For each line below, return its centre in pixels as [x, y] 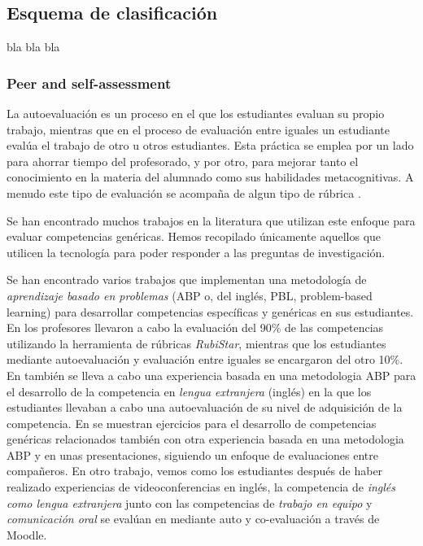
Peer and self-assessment [89, 83]
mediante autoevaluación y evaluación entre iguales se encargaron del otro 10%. [205, 359]
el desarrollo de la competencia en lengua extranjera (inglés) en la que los [189, 391]
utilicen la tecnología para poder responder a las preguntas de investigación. [196, 252]
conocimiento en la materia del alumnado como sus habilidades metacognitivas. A [210, 177]
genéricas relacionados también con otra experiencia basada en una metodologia [205, 439]
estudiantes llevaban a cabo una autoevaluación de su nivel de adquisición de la [205, 407]
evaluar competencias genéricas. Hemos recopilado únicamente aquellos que [194, 236]
